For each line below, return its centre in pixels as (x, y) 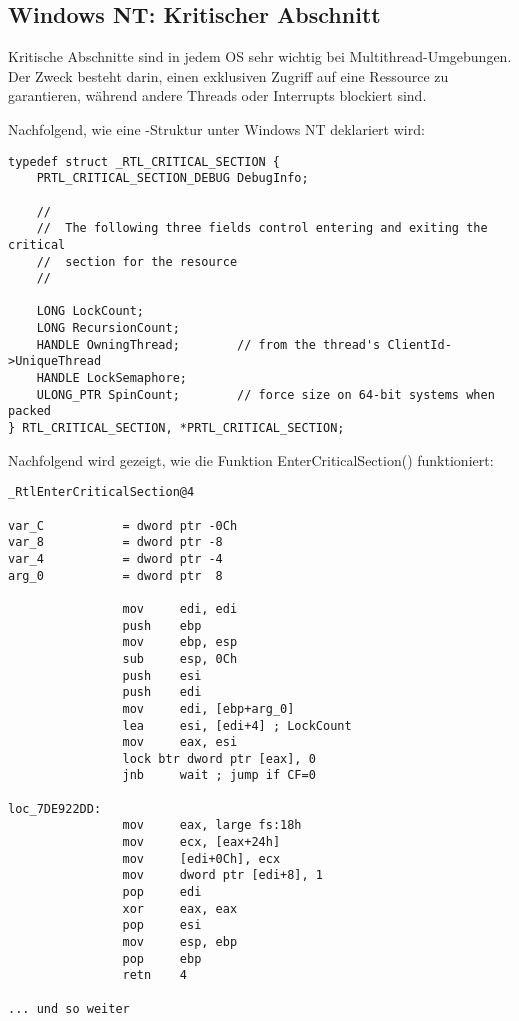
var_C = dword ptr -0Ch (123, 525)
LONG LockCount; (90, 311)
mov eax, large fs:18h (212, 825)
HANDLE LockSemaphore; (111, 378)
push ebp (162, 625)
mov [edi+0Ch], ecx (201, 858)
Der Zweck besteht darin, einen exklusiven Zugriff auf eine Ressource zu (228, 75)
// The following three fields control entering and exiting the (262, 228)
